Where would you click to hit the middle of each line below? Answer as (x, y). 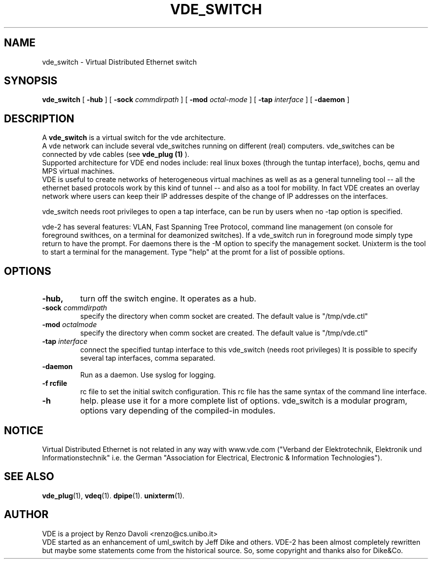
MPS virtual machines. (78, 171)
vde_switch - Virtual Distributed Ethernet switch (120, 62)
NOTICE (24, 430)
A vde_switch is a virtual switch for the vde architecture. (134, 138)
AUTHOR (26, 515)
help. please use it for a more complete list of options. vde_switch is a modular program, (244, 401)
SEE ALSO (29, 477)
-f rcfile (55, 383)
